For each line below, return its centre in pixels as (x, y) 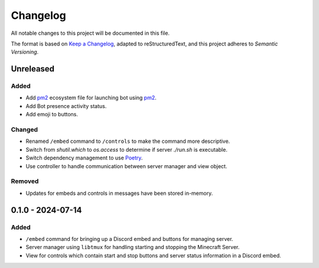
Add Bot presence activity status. (66, 106)
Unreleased (33, 69)
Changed (25, 130)
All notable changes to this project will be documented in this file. (90, 33)
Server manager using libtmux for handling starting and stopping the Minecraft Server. (133, 247)
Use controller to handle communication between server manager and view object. (126, 166)
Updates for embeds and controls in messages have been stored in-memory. (119, 193)
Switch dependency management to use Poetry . (84, 158)
